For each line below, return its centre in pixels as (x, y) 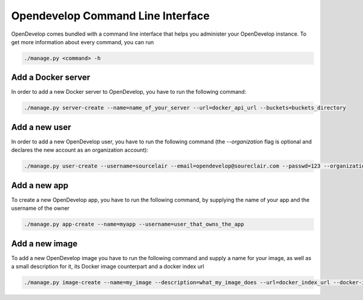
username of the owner (40, 208)
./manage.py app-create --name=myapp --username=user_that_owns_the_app (134, 224)
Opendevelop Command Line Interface (110, 16)
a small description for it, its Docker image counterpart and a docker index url (108, 267)
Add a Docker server (51, 78)
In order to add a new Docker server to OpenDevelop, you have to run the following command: (129, 92)
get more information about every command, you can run (83, 42)
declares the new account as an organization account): (80, 150)
